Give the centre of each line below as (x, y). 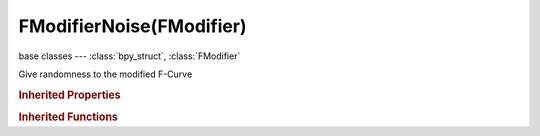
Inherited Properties (70, 95)
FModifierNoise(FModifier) (132, 26)
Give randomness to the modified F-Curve (105, 74)
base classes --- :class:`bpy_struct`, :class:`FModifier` (129, 56)
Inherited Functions (68, 117)
